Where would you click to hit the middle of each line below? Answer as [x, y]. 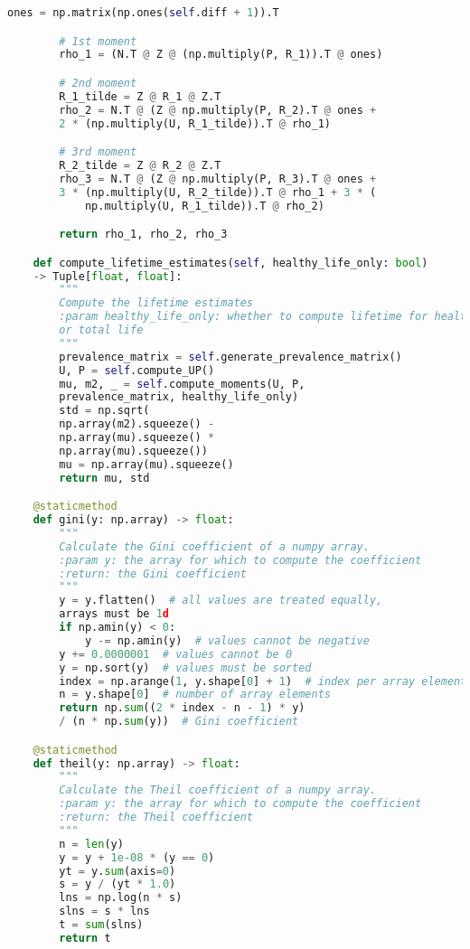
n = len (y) [91, 844]
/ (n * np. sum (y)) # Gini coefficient [179, 722]
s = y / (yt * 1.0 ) [117, 884]
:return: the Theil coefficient [156, 817]
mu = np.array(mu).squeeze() [146, 464]
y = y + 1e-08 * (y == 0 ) [137, 857]
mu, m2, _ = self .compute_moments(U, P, [182, 384]
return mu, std [104, 478]
